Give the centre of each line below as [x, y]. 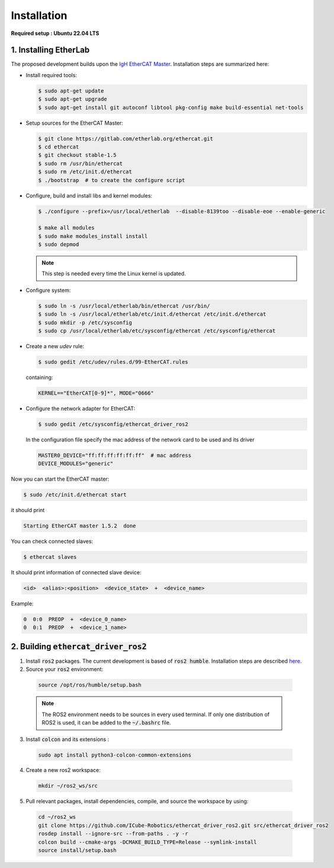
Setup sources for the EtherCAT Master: [75, 123]
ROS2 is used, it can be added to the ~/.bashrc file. [106, 723]
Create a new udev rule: [55, 346]
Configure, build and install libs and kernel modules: [89, 195]
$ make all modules [66, 228]
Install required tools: [51, 75]
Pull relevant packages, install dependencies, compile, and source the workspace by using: [137, 802]
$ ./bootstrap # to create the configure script [112, 180]
